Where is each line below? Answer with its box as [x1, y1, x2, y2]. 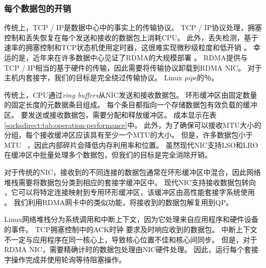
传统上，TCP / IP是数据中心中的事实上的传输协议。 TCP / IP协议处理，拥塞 [4, 22, 262, 33]
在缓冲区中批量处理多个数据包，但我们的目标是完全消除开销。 [4, 149, 212, 160]
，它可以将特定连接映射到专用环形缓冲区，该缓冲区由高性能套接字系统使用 [4, 187, 255, 197]
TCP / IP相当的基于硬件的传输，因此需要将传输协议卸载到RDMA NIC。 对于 [4, 62, 262, 73]
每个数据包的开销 [4, 2, 71, 14]
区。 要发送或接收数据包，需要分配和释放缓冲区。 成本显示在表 [4, 109, 217, 120]
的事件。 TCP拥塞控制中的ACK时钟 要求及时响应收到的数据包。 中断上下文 [4, 224, 257, 234]
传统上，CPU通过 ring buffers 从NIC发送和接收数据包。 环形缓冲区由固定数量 [4, 89, 257, 100]
